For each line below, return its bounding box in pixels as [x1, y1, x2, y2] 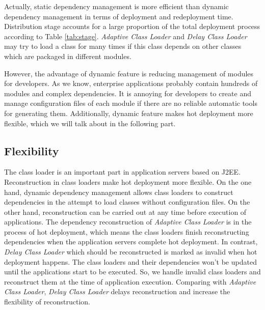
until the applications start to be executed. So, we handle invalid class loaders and [4, 266, 261, 277]
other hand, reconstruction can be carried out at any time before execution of [4, 206, 247, 217]
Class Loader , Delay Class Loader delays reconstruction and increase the [4, 286, 230, 297]
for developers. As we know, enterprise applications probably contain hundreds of [4, 78, 258, 89]
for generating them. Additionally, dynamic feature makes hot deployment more [4, 107, 253, 118]
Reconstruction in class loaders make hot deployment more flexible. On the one [4, 176, 252, 187]
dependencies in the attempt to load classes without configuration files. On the [4, 196, 250, 207]
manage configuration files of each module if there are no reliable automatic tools [4, 98, 257, 108]
